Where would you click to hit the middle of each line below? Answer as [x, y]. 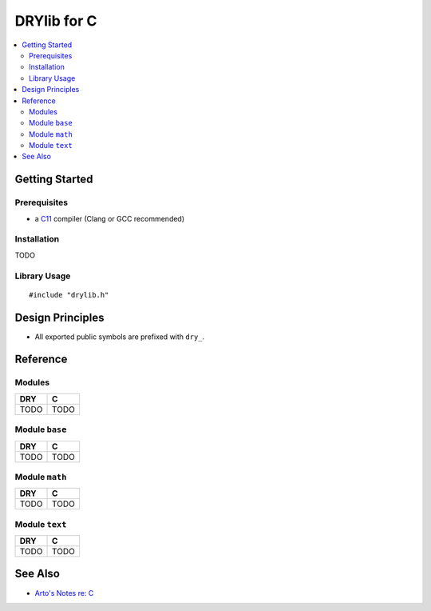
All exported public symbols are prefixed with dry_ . [120, 337]
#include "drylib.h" [69, 295]
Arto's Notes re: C [64, 593]
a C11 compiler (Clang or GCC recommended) [110, 218]
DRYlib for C [56, 21]
